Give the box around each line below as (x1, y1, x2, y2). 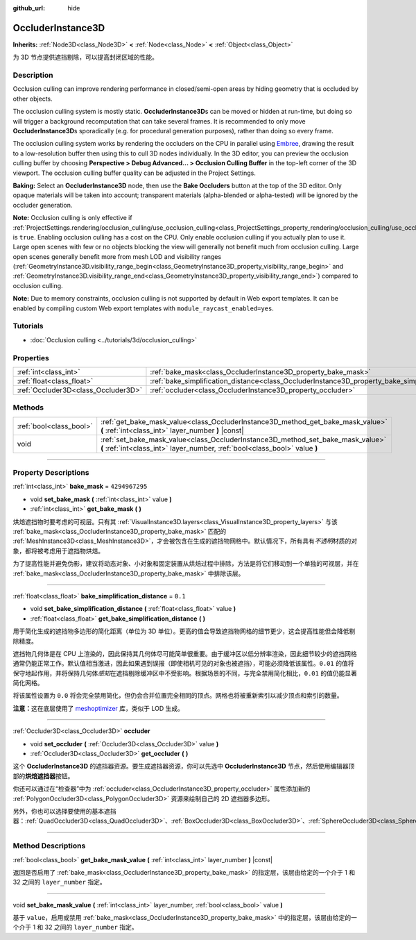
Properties (12, 353, 50, 362)
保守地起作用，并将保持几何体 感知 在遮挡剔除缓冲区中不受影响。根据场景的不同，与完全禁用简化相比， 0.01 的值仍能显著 (12, 669, 357, 677)
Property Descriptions (12, 468, 89, 478)
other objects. (12, 94, 53, 103)
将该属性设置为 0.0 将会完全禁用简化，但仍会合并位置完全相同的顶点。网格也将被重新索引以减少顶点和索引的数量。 (12, 691, 343, 700)
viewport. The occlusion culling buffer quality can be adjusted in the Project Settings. (12, 169, 256, 177)
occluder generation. (12, 201, 73, 209)
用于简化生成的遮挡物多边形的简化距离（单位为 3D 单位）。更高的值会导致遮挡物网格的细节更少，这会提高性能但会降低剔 (12, 627, 356, 635)
